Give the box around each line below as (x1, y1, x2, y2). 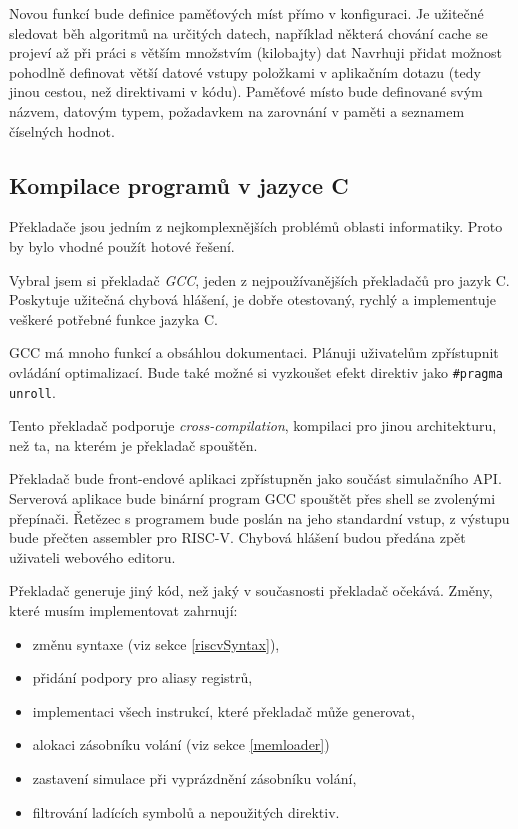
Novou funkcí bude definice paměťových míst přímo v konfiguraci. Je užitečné (9, 3, 484, 23)
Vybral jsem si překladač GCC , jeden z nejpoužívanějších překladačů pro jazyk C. (9, 269, 510, 290)
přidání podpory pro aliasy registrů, (32, 667, 253, 688)
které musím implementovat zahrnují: (9, 599, 238, 620)
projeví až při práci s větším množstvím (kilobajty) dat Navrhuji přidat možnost (9, 42, 502, 63)
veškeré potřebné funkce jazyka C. (9, 308, 218, 329)
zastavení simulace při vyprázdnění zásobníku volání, (32, 767, 357, 788)
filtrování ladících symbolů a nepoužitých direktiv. (32, 801, 340, 822)
